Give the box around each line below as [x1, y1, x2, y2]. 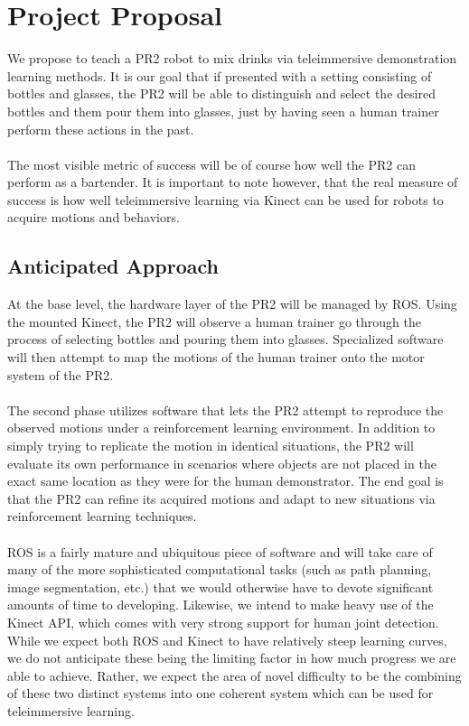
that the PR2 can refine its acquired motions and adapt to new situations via [7, 489, 436, 507]
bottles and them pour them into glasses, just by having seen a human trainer [7, 101, 439, 120]
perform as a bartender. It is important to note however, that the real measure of [7, 172, 458, 191]
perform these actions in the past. [7, 119, 194, 138]
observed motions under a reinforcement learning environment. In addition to [7, 418, 436, 437]
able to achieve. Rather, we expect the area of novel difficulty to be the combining [7, 665, 462, 684]
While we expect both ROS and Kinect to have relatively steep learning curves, [7, 630, 447, 649]
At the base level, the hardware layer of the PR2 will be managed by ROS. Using [7, 294, 457, 313]
